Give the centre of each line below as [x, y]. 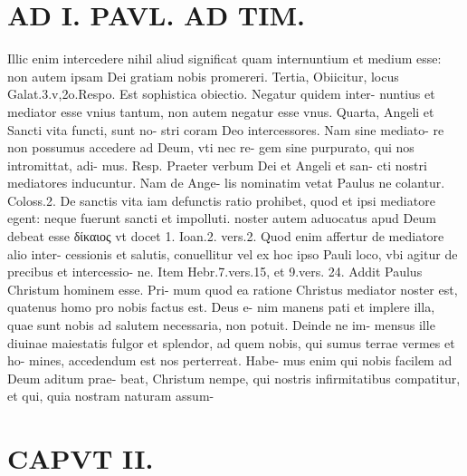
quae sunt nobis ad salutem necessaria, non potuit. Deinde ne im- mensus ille [221, 325]
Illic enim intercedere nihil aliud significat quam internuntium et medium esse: [224, 58]
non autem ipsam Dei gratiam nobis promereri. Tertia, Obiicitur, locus [203, 76]
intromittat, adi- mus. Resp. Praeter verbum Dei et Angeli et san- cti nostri [217, 165]
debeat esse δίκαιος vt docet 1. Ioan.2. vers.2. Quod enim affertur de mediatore [226, 236]
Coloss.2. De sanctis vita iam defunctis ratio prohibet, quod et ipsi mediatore [221, 200]
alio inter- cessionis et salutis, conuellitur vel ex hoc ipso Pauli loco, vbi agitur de [233, 253]
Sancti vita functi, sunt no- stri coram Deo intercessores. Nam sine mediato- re [226, 129]
